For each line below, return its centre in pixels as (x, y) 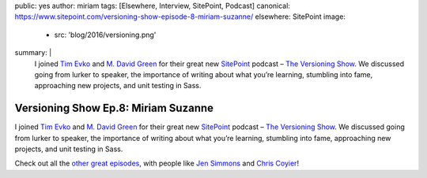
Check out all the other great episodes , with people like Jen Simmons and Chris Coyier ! (157, 163)
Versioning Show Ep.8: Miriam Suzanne (114, 108)
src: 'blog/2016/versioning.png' (105, 35)
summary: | (33, 53)
